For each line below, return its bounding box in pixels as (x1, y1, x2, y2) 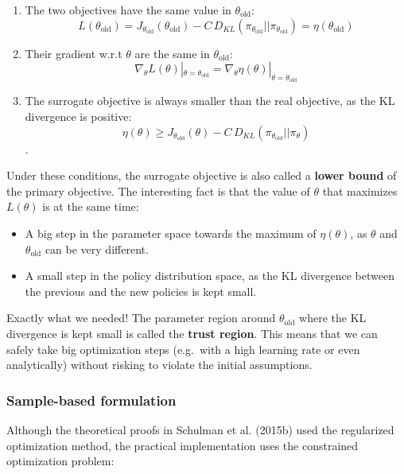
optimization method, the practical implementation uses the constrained (6, 437, 359, 453)
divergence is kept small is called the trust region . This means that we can (6, 324, 378, 341)
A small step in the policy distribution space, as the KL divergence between (25, 267, 394, 284)
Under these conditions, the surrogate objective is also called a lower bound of (6, 167, 397, 184)
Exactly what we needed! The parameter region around (6, 309, 276, 326)
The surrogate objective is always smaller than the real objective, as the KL (25, 92, 395, 109)
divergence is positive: (25, 107, 132, 124)
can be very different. (45, 240, 149, 257)
